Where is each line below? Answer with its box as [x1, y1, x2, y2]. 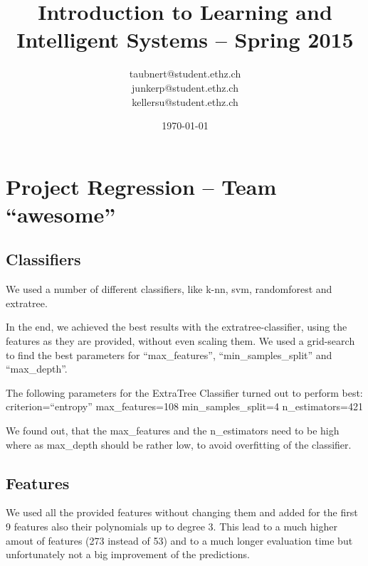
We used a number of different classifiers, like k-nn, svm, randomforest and [6, 282, 332, 297]
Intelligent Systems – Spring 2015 [16, 25, 354, 54]
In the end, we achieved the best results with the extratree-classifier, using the [6, 319, 347, 334]
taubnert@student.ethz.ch [129, 66, 241, 81]
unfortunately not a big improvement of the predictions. [6, 547, 250, 562]
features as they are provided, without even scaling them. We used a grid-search [6, 333, 355, 348]
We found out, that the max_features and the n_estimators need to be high [6, 423, 340, 438]
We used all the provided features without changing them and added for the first [6, 505, 358, 520]
